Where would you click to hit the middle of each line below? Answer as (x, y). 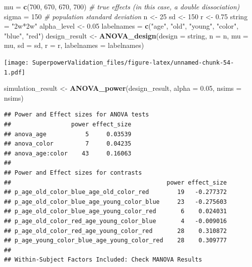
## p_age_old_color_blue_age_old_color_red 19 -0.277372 (116, 192)
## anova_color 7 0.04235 (68, 144)
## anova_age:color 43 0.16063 (68, 153)
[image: (17, 62)
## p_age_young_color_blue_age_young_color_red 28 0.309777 (116, 241)
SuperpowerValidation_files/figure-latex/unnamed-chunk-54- (133, 62)
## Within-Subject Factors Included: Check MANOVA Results (103, 260)
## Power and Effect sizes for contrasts (73, 173)
